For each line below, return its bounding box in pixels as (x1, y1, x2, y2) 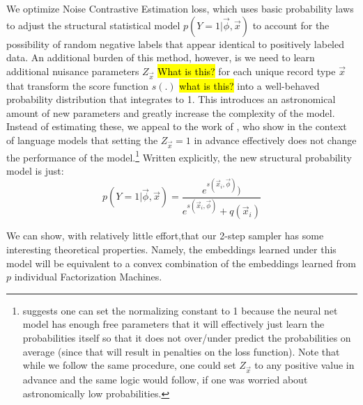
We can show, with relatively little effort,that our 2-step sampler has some (6, 228, 324, 243)
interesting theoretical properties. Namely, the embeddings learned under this (6, 242, 337, 256)
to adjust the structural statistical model (6, 17, 180, 32)
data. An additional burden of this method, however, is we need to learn (6, 50, 315, 65)
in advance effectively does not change (194, 132, 357, 147)
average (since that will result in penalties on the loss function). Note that (22, 344, 340, 358)
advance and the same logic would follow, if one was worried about (22, 372, 308, 386)
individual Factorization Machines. (14, 269, 162, 284)
